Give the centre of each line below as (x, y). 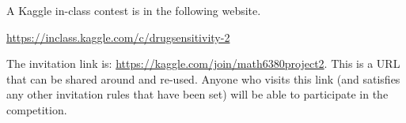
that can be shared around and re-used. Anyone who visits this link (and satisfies (203, 78)
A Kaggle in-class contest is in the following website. (134, 10)
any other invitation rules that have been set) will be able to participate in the (197, 94)
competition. (37, 109)
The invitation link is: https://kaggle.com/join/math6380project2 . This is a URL (203, 63)
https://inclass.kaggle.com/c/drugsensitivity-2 (118, 37)
